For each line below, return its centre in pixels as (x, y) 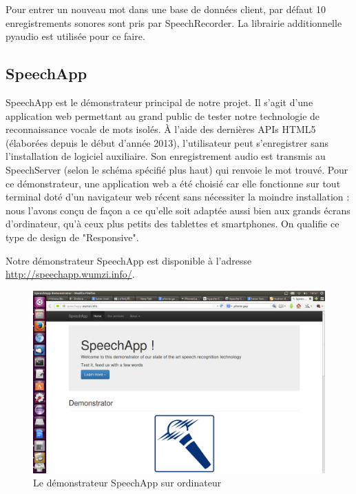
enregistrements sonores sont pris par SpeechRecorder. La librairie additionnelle (174, 22)
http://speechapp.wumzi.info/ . (70, 274)
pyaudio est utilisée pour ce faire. (75, 36)
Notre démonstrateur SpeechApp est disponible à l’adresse (129, 260)
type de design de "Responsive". (72, 237)
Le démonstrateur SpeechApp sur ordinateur (127, 483)
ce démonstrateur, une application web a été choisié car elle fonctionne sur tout (173, 183)
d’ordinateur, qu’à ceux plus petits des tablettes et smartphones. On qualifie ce (172, 224)
